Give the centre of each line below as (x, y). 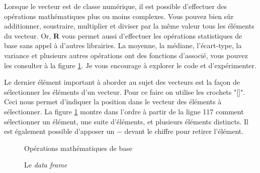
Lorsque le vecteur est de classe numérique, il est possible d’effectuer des (116, 6)
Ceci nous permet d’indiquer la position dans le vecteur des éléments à (113, 102)
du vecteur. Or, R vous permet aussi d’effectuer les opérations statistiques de (123, 35)
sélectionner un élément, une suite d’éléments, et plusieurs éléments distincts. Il (126, 121)
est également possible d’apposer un (59, 131)
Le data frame (46, 165)
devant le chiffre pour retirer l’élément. (184, 131)
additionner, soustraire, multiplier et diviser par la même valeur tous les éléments (129, 26)
